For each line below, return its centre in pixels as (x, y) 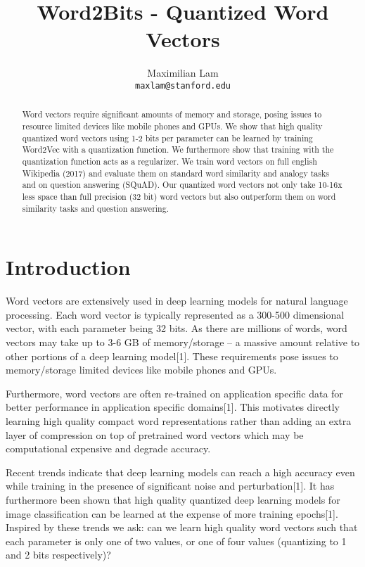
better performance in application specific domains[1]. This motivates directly (173, 407)
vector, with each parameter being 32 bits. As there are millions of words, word (177, 328)
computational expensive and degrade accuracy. (108, 448)
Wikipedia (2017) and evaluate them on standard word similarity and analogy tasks (175, 173)
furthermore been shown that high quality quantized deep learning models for (173, 499)
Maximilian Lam (183, 73)
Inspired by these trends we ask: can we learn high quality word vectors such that (182, 527)
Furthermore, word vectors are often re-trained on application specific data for (174, 393)
